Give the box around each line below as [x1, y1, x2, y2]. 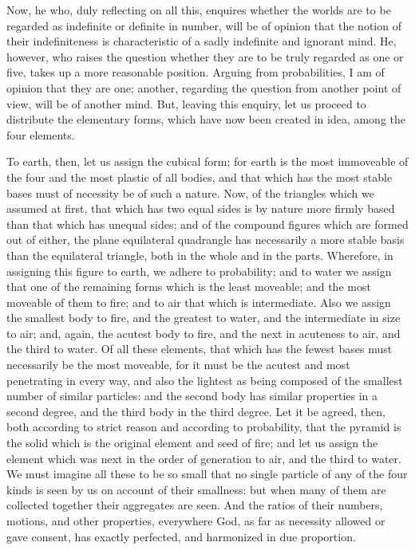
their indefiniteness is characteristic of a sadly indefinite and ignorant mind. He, [6, 33, 397, 49]
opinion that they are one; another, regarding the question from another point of [6, 79, 401, 96]
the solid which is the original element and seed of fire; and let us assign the [6, 434, 378, 451]
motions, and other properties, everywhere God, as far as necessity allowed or [6, 513, 385, 528]
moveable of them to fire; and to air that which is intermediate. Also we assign [6, 293, 391, 310]
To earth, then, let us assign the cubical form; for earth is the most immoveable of [6, 153, 409, 170]
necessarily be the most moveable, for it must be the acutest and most [6, 356, 350, 373]
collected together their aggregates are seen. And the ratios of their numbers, [6, 497, 383, 513]
